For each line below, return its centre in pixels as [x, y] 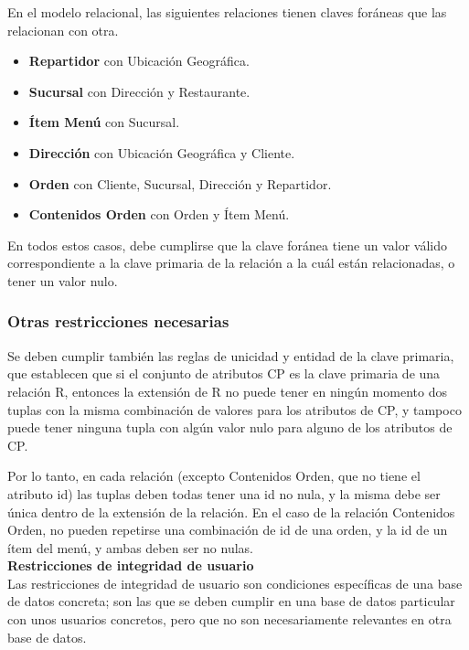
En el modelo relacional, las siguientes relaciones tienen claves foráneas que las [227, 12]
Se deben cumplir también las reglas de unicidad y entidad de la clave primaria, [231, 355]
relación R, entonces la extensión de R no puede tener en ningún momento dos [227, 391]
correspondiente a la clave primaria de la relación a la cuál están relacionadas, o [231, 263]
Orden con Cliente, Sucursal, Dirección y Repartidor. [180, 183]
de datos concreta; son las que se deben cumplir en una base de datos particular [231, 601]
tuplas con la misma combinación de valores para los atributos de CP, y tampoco [234, 409]
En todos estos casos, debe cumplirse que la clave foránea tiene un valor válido [228, 245]
